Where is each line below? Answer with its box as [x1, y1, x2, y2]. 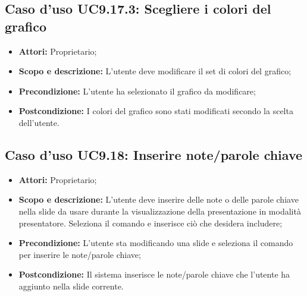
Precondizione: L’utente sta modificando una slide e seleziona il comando [18, 237, 293, 249]
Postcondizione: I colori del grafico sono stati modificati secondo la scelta [18, 105, 293, 117]
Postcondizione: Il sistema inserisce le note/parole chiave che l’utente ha [18, 268, 290, 281]
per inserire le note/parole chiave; [18, 248, 141, 260]
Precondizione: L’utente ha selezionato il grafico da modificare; [18, 84, 256, 97]
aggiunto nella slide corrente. [18, 279, 124, 292]
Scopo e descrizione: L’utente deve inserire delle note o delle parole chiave [18, 193, 299, 206]
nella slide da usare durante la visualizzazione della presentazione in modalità [18, 204, 301, 217]
